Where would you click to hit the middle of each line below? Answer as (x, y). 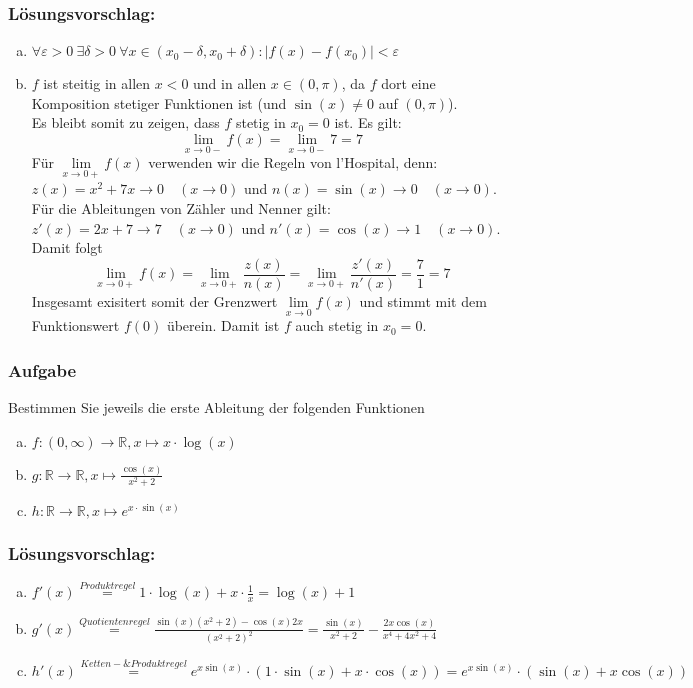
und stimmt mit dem (423, 300)
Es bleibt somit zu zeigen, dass (125, 122)
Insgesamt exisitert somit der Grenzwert (154, 300)
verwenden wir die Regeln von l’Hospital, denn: (293, 162)
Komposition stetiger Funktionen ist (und (159, 102)
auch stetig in (337, 325)
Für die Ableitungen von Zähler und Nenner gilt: (181, 208)
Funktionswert (75, 325)
